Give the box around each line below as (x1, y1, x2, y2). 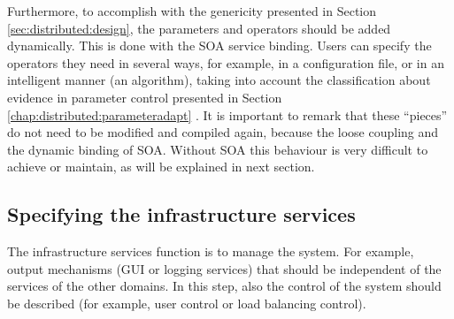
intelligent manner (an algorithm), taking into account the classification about (7, 71, 431, 89)
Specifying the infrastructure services (7, 201, 356, 228)
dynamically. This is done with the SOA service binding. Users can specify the (7, 36, 432, 55)
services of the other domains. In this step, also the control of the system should (7, 277, 442, 295)
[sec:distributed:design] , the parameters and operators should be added (7, 19, 391, 37)
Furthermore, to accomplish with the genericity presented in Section (7, 2, 377, 19)
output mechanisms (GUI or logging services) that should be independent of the (7, 259, 442, 277)
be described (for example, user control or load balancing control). (7, 293, 366, 312)
